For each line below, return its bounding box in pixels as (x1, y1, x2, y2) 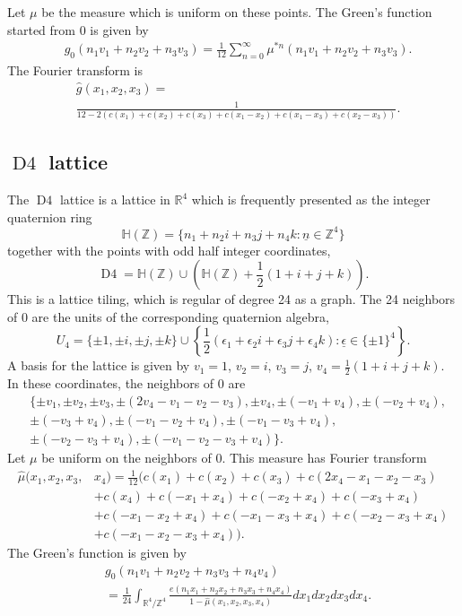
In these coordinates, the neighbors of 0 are (7, 374, 246, 393)
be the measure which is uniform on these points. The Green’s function (41, 3, 432, 21)
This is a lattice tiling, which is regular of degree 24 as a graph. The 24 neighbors (7, 290, 456, 308)
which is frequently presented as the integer (191, 190, 431, 208)
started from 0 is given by (7, 20, 149, 39)
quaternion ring (7, 207, 92, 226)
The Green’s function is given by (7, 543, 187, 562)
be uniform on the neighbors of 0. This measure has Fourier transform (41, 447, 427, 466)
